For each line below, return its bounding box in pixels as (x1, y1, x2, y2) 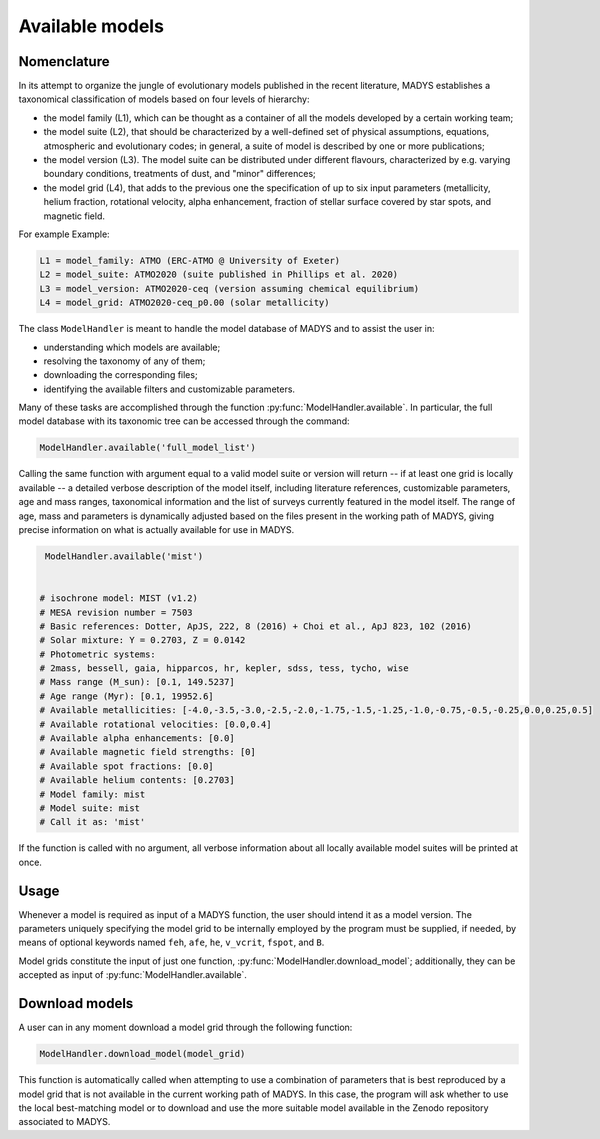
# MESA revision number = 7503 (39, 606, 194, 618)
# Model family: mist (39, 788, 146, 800)
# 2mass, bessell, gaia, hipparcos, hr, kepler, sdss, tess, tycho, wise (39, 663, 409, 674)
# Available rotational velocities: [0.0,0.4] (39, 718, 272, 730)
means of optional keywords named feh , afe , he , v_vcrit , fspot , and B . (18, 936, 325, 949)
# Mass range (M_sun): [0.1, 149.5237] (39, 676, 235, 688)
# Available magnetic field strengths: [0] (39, 746, 257, 758)
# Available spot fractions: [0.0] (39, 760, 214, 772)
